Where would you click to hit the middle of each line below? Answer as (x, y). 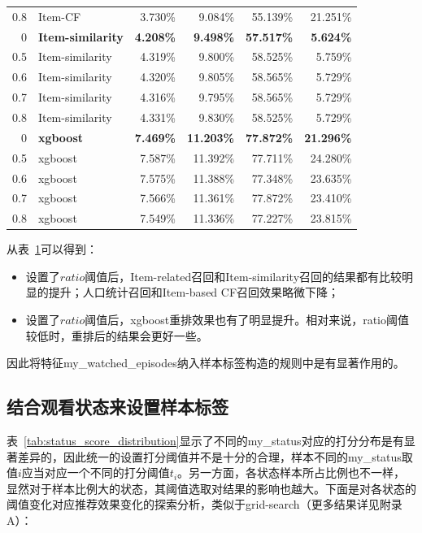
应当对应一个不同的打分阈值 (96, 472)
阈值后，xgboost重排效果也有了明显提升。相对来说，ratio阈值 (247, 320)
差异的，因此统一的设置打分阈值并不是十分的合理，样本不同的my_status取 (215, 456)
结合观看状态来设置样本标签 (117, 407)
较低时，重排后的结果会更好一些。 (117, 335)
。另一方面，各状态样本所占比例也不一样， (291, 472)
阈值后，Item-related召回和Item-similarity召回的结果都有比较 (244, 276)
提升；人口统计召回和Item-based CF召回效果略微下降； (194, 292)
